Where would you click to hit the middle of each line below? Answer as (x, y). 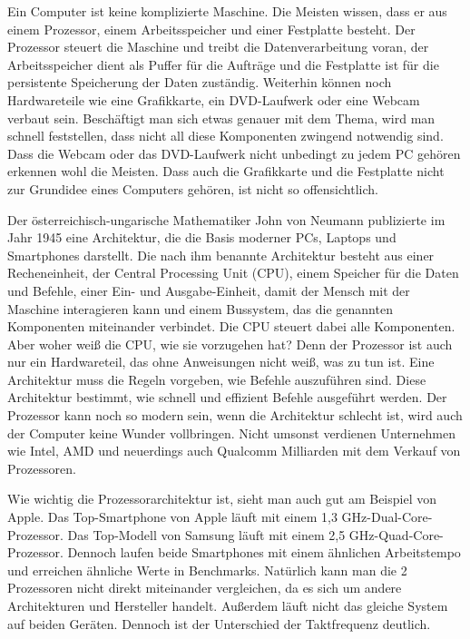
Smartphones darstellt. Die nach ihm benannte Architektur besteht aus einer (221, 255)
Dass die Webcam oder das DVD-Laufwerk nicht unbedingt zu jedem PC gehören (234, 153)
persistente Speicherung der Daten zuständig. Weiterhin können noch (200, 82)
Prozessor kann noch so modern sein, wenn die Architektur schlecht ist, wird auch (235, 415)
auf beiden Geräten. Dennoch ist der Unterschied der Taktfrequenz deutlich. (219, 623)
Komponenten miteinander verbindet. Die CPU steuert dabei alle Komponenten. (231, 326)
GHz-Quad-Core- (396, 534)
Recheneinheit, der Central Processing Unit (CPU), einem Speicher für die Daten (233, 273)
